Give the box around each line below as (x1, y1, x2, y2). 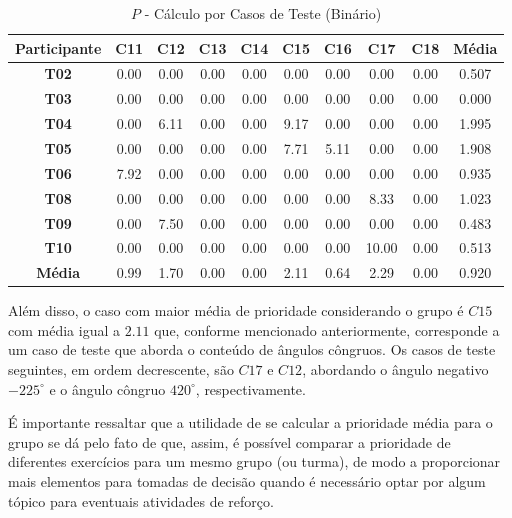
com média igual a (8, 319, 120, 340)
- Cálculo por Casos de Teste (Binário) (144, 3, 382, 23)
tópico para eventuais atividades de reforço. (8, 490, 274, 511)
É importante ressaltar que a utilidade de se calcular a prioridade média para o (8, 412, 493, 433)
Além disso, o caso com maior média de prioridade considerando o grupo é (8, 300, 464, 321)
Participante (15, 37, 102, 58)
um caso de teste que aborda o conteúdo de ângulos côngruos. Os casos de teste (8, 339, 496, 360)
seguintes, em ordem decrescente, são (8, 359, 234, 380)
